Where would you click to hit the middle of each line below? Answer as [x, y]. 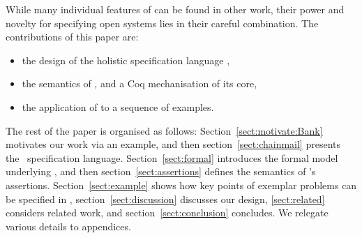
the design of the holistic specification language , [126, 60]
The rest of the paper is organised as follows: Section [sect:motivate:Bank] [164, 130]
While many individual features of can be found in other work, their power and [175, 9]
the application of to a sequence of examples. [118, 106]
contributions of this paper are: [72, 37]
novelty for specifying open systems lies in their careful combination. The [162, 23]
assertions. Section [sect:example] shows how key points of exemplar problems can [181, 185]
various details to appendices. [68, 226]
